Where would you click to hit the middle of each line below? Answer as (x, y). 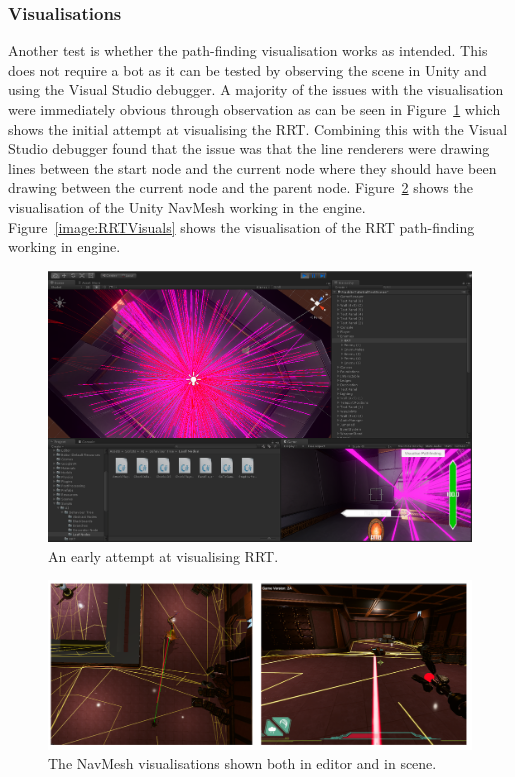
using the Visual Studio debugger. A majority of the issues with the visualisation (256, 89)
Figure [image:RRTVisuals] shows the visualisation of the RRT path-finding (241, 226)
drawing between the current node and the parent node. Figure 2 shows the (240, 187)
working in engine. (64, 246)
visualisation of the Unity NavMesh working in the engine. (187, 206)
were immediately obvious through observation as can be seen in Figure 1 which (254, 109)
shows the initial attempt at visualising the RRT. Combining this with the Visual (258, 128)
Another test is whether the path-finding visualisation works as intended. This (248, 50)
